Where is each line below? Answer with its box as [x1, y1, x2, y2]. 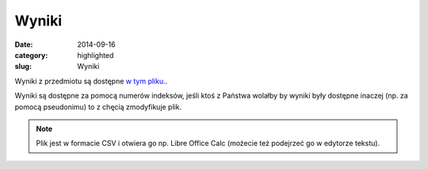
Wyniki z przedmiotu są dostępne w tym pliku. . [14, 76, 168, 86]
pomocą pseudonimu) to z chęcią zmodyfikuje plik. [14, 102, 182, 111]
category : [14, 50, 48, 60]
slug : [14, 62, 32, 71]
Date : [14, 40, 33, 49]
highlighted [77, 50, 114, 60]
